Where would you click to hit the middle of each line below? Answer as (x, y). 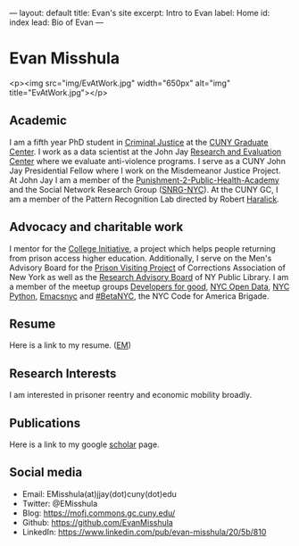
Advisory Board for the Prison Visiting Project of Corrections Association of (147, 268)
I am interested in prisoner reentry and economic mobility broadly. (131, 395)
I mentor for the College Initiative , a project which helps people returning (143, 248)
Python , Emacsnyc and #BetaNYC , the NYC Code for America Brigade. (139, 296)
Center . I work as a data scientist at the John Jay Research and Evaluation (145, 152)
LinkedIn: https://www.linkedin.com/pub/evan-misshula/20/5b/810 (144, 532)
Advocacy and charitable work (96, 227)
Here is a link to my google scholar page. (84, 444)
